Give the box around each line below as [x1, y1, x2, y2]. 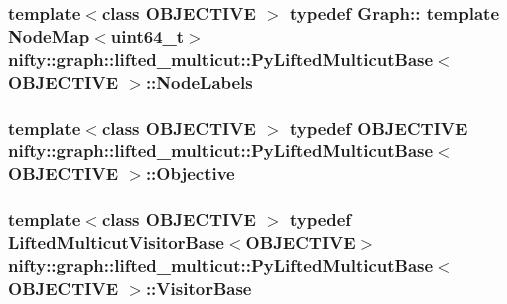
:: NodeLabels [145, 69, 253, 94]
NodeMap [8, 23, 90, 48]
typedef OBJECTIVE [289, 115, 468, 140]
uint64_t [110, 23, 185, 48]
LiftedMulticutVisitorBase [8, 230, 224, 255]
